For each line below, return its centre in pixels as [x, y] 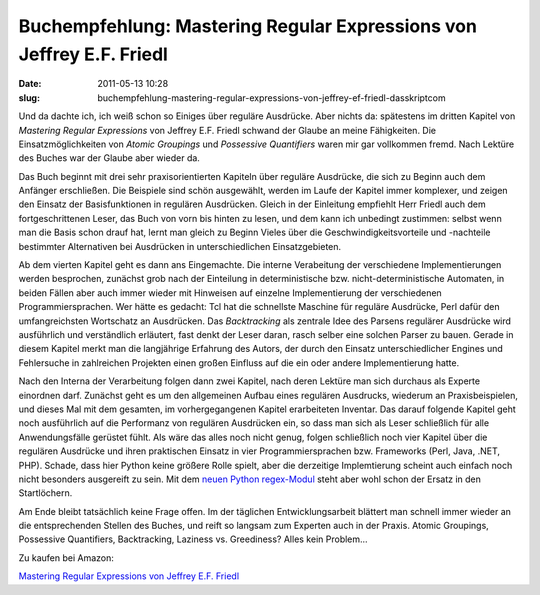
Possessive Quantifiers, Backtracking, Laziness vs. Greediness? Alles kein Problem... [193, 539]
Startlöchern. [45, 493]
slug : [29, 97]
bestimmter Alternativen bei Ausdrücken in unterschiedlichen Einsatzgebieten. [180, 246]
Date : [30, 84]
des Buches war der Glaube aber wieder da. [109, 158]
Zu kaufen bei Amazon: [66, 557]
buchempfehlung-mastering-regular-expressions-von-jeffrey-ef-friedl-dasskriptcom [271, 97]
